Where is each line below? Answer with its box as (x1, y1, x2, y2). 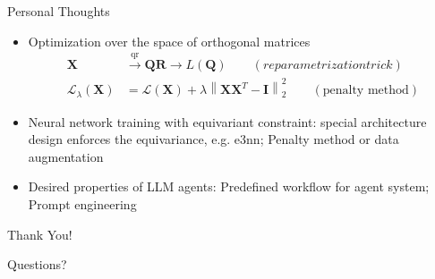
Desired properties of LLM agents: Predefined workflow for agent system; (28, 177, 430, 196)
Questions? (7, 255, 67, 274)
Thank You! (7, 224, 72, 243)
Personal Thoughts (7, 2, 110, 20)
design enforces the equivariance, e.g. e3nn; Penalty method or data (28, 130, 399, 148)
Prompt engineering (28, 194, 137, 213)
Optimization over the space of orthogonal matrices (28, 31, 311, 50)
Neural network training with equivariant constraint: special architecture (28, 112, 427, 131)
